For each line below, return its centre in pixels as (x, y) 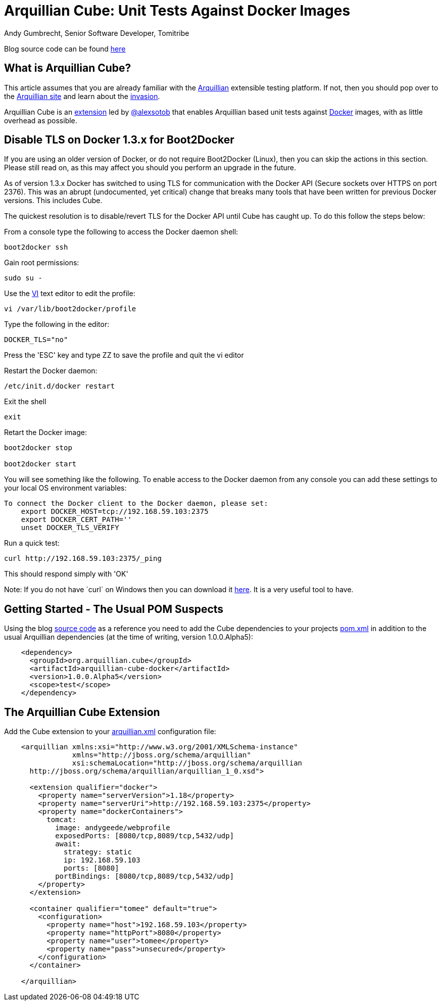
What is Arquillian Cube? (68, 68)
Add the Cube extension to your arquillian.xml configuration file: (110, 732)
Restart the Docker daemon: (51, 371)
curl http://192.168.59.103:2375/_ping (83, 559)
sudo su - (23, 278)
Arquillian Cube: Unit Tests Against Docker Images (177, 11)
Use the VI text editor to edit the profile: (70, 294)
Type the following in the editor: (57, 324)
